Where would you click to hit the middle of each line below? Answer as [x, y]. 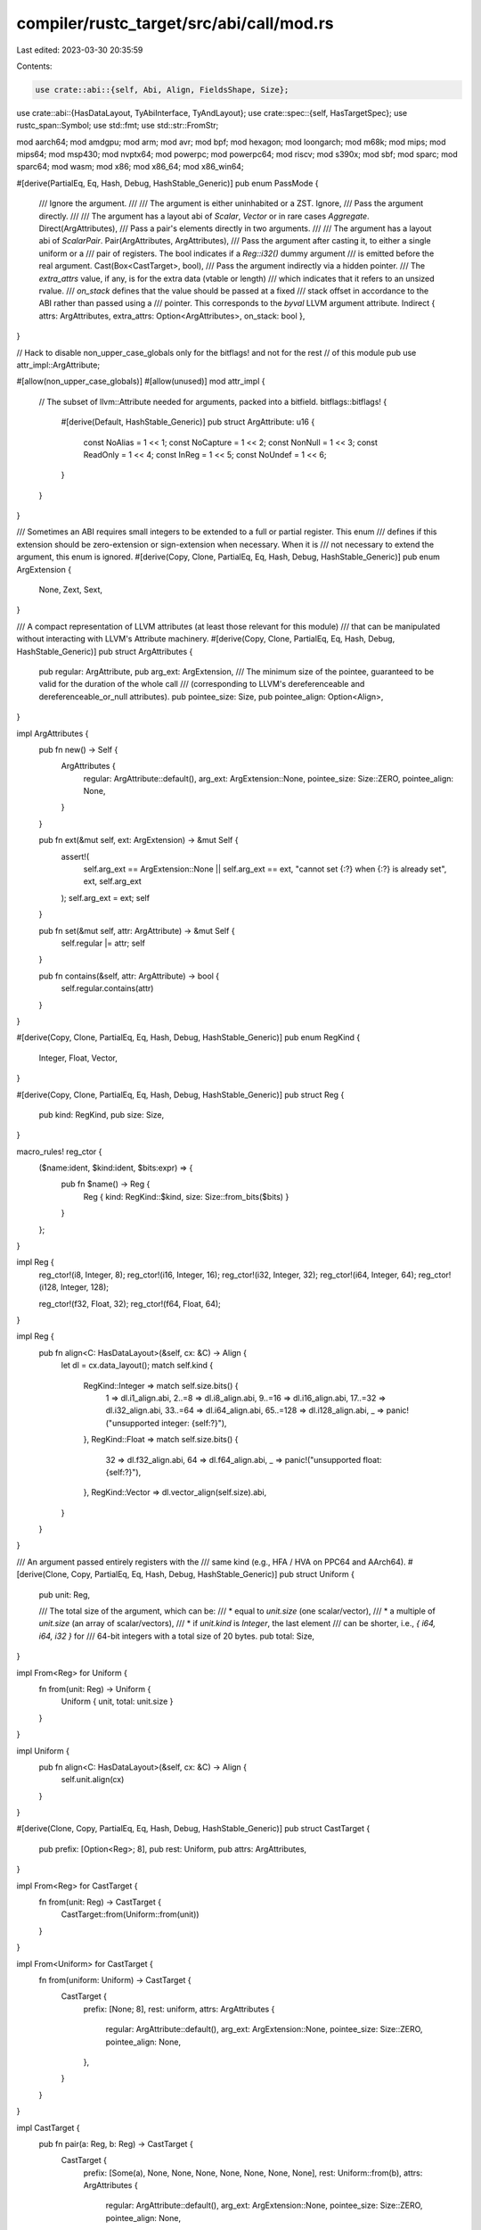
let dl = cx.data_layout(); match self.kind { [137, 1366]
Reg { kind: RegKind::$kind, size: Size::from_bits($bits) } [186, 1196]
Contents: [34, 66]
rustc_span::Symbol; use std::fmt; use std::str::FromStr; [118, 126]
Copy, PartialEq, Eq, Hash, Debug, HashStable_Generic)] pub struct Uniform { [213, 1574]
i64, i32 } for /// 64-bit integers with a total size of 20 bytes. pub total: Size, [177, 1636]
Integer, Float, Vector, [78, 1058]
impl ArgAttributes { [53, 733]
